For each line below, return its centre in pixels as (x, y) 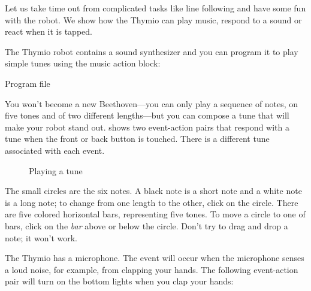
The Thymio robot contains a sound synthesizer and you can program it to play (152, 51)
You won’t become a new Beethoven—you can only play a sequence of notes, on (152, 103)
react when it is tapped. (49, 31)
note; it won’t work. (41, 237)
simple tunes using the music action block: (83, 63)
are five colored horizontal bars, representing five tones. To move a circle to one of (155, 214)
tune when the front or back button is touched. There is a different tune (137, 139)
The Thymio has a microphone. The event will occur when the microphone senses (155, 258)
